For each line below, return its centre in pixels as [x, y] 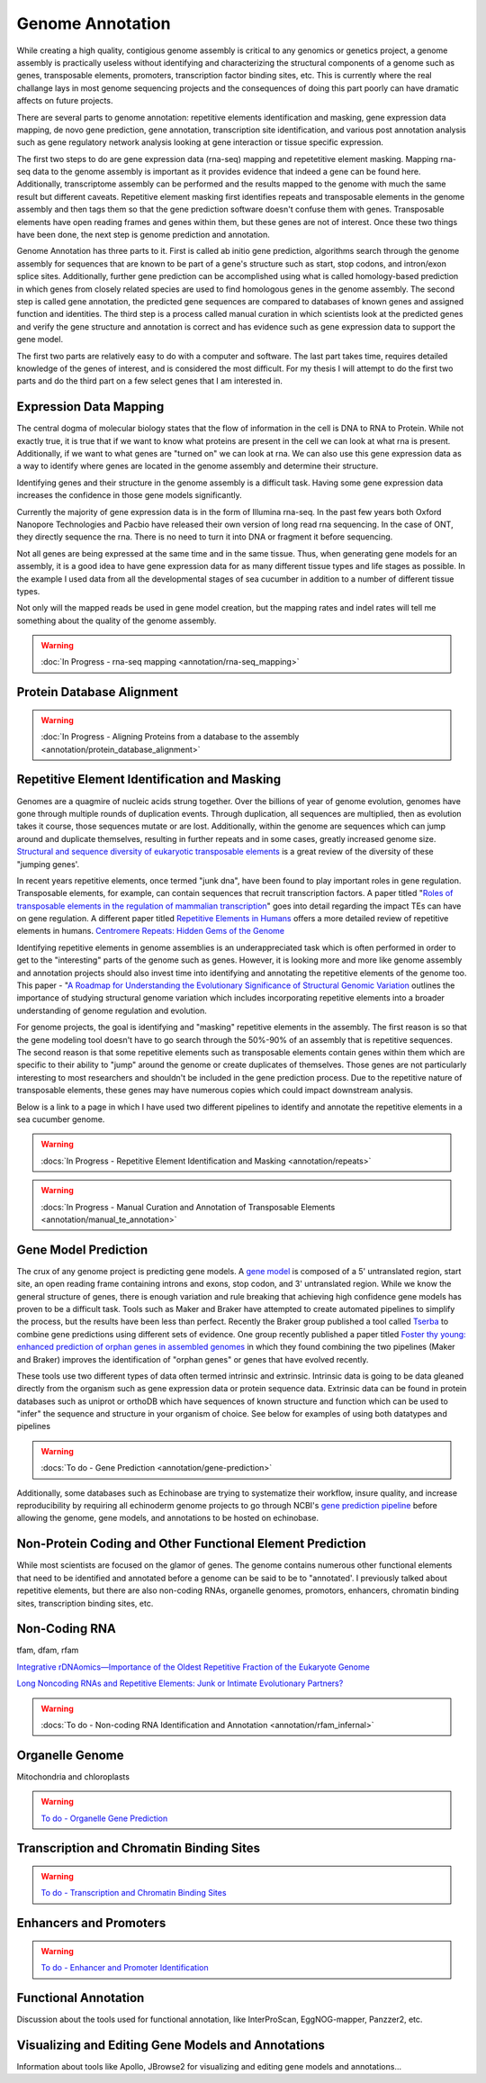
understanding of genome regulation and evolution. [112, 1010]
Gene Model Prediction [82, 1250]
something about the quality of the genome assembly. [117, 620]
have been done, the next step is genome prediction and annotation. [143, 235]
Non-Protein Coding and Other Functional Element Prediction [191, 1544]
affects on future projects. [65, 101]
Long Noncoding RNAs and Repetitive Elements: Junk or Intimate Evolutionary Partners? [180, 1683]
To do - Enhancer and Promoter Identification [125, 1968]
